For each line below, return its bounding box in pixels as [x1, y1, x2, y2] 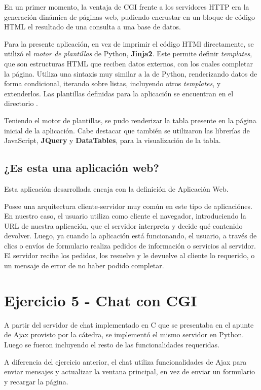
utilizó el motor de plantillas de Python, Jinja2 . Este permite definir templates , [4, 48, 252, 59]
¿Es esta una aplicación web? [4, 160, 159, 175]
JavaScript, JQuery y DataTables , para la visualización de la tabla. [4, 135, 221, 146]
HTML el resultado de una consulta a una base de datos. [4, 21, 181, 32]
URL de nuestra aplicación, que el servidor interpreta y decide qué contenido [4, 220, 243, 231]
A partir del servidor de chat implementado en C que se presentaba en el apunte [4, 319, 254, 330]
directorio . [4, 98, 38, 109]
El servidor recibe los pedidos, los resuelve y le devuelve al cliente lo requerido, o [4, 250, 255, 261]
